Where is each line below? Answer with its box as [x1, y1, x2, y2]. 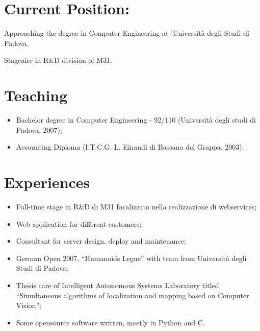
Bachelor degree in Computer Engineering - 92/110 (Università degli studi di [16, 114, 256, 125]
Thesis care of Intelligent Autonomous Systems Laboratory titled [16, 279, 219, 290]
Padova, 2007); [16, 124, 62, 135]
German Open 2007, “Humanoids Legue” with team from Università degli [16, 252, 247, 263]
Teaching [4, 85, 68, 106]
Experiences [4, 172, 90, 192]
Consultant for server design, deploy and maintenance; [16, 235, 186, 246]
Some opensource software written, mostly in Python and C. [16, 317, 205, 327]
